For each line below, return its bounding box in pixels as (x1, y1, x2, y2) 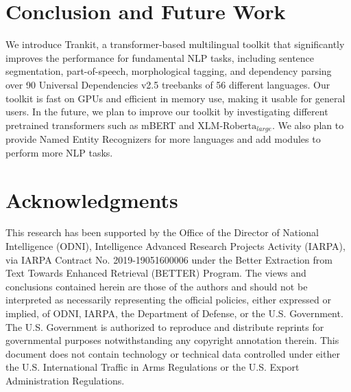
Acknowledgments (5, 185, 178, 214)
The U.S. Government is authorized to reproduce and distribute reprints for (5, 319, 324, 334)
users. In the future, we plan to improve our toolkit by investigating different (5, 104, 328, 119)
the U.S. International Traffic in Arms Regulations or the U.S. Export (5, 360, 300, 374)
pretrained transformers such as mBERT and (5, 117, 195, 132)
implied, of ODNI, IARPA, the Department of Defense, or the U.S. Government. (5, 306, 343, 321)
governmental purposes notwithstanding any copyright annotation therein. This (5, 333, 339, 347)
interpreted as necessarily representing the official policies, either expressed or (5, 292, 331, 307)
